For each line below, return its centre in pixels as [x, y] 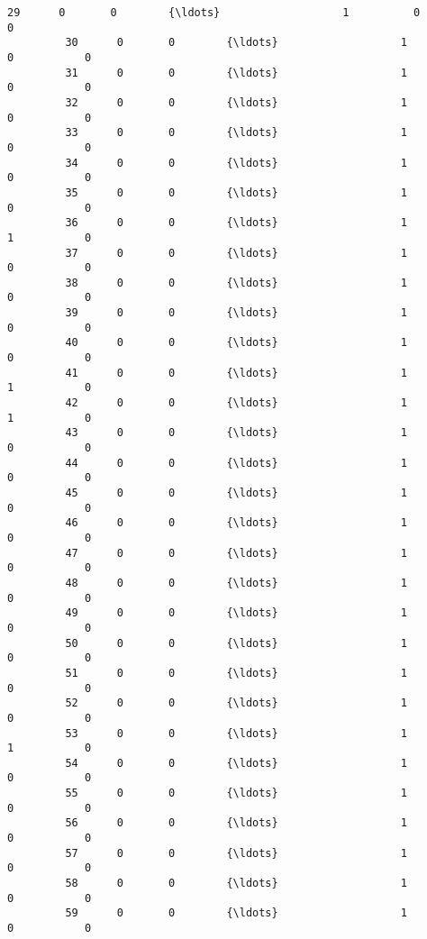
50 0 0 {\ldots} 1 [236, 643]
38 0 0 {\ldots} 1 [236, 283]
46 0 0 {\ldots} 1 [236, 523]
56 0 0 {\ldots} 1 [236, 823]
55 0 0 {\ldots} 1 [236, 793]
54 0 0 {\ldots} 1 [236, 763]
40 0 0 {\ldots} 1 [236, 343]
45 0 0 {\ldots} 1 [236, 493]
